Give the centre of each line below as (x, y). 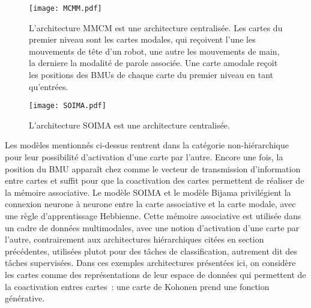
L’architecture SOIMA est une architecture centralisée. (129, 125)
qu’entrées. (49, 86)
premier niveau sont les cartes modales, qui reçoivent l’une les (142, 39)
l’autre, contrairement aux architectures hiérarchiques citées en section (134, 239)
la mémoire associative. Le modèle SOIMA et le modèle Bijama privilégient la (148, 192)
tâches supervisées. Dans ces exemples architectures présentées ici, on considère (150, 263)
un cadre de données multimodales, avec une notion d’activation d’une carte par (152, 227)
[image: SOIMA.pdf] (68, 106)
